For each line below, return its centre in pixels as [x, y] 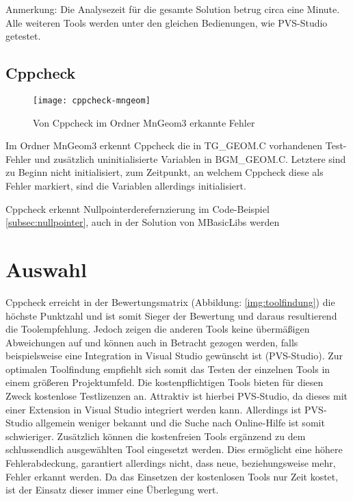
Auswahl [46, 269]
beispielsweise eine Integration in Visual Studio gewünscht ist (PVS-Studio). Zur [174, 356]
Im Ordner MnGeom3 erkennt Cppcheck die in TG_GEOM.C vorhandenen [164, 145]
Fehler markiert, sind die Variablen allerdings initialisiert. [126, 186]
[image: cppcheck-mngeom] [92, 100]
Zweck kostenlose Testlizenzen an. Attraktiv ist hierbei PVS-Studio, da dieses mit [177, 396]
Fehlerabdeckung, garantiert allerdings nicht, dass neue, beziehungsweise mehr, [171, 463]
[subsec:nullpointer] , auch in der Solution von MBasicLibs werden [143, 222]
